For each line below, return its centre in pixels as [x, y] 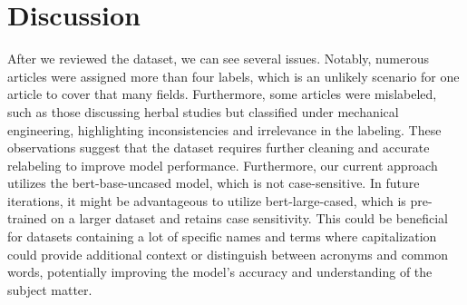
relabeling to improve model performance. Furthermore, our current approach [223, 165]
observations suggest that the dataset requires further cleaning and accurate [219, 148]
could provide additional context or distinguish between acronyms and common [228, 254]
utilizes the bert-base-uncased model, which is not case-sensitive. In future [214, 183]
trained [27, 218]
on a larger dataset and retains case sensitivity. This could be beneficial [249, 218]
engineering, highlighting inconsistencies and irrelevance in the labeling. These [224, 129]
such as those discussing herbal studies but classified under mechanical [203, 111]
